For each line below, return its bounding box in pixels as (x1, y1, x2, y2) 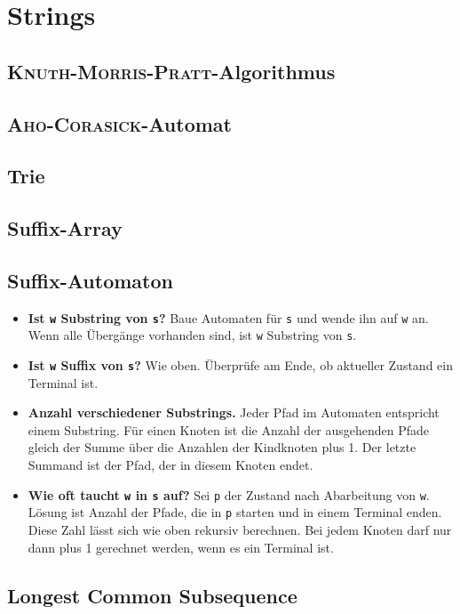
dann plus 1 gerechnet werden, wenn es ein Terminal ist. (28, 537, 334, 556)
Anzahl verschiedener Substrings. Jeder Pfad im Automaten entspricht (28, 403, 440, 422)
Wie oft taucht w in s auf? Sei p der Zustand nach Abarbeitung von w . (28, 485, 430, 504)
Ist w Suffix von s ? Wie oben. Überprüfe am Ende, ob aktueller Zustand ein (28, 356, 453, 375)
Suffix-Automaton (7, 266, 173, 294)
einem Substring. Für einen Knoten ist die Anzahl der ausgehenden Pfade (28, 420, 430, 439)
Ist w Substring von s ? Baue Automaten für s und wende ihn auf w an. (28, 308, 429, 327)
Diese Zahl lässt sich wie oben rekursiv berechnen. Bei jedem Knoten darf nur (28, 520, 452, 538)
